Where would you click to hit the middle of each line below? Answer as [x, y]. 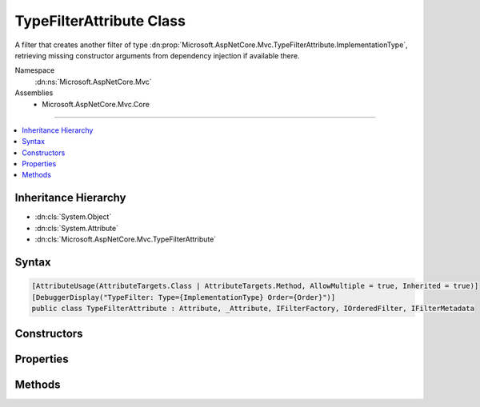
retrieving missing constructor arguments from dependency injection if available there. [157, 55]
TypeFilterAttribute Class [100, 21]
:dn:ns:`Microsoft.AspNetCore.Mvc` [93, 82]
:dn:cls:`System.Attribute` [77, 228]
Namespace [35, 70]
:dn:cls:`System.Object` [73, 217]
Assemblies [34, 93]
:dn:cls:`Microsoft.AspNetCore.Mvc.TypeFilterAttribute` [126, 239]
